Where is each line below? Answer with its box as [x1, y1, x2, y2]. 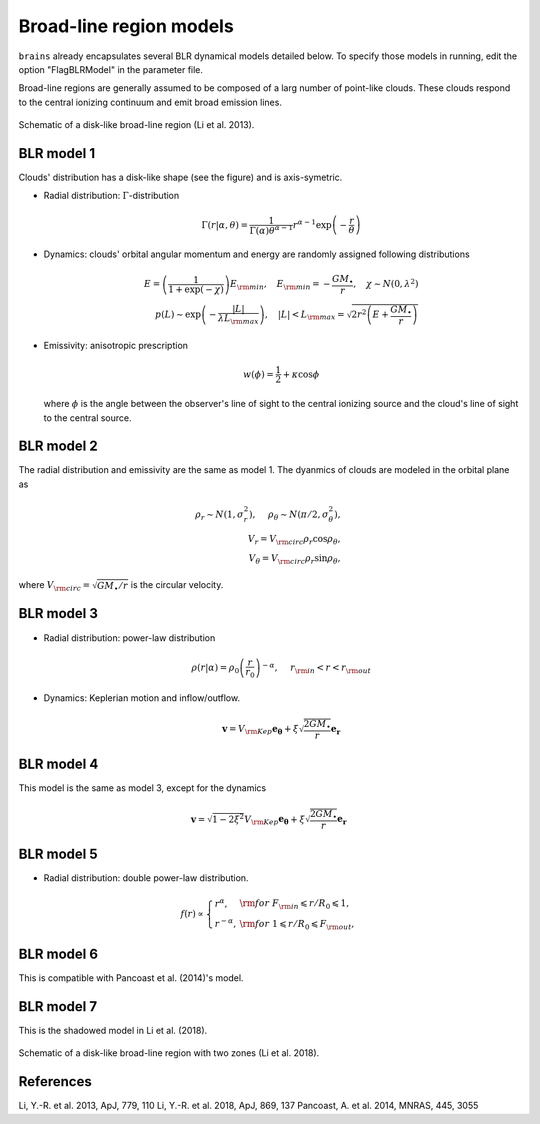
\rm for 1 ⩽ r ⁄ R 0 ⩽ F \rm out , [239, 918, 355, 932]
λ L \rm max [217, 313, 259, 327]
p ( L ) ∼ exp [155, 308, 202, 320]
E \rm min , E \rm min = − [230, 278, 331, 292]
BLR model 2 [18, 438, 99, 455]
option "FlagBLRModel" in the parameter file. [18, 63, 204, 75]
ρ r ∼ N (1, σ [195, 508, 244, 522]
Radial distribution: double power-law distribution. [43, 872, 249, 884]
